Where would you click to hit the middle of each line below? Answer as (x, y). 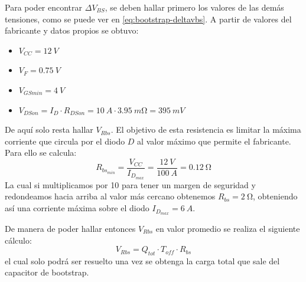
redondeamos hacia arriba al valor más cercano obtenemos (110, 196)
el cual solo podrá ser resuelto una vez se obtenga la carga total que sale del (142, 260)
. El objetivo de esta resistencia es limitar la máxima (206, 129)
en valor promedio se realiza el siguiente (228, 228)
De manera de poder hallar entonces (70, 228)
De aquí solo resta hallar (49, 129)
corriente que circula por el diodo (65, 141)
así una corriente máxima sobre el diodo (77, 208)
